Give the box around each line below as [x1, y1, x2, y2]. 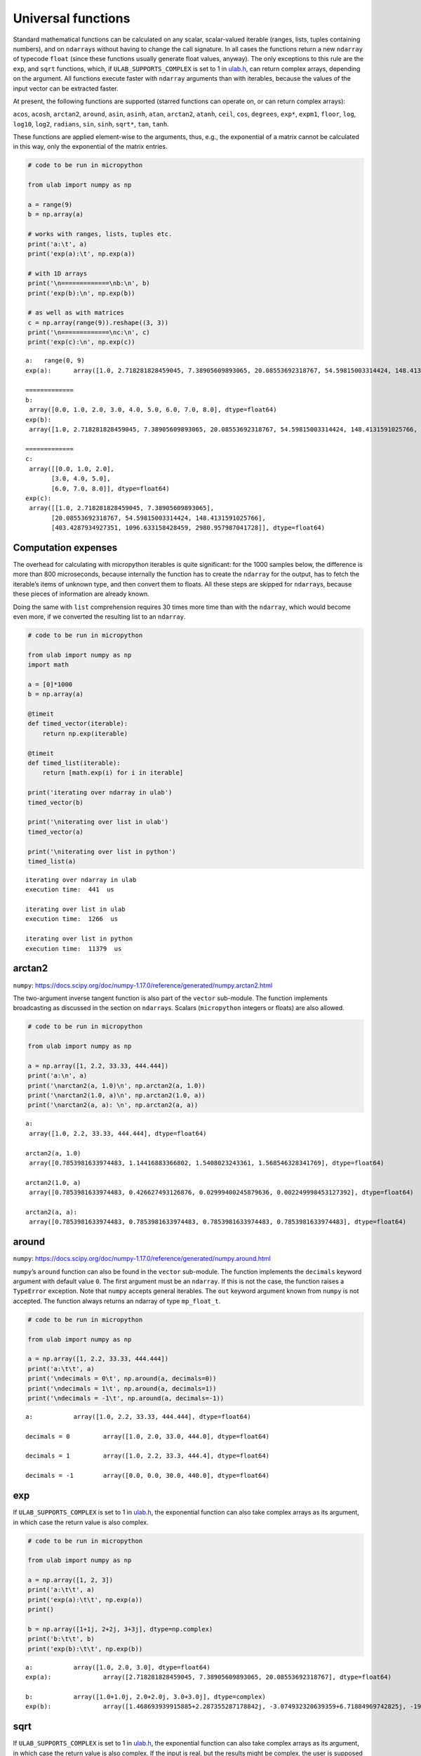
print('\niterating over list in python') [27, 847, 176, 856]
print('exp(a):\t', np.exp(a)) [27, 249, 136, 258]
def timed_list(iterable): [27, 759, 121, 767]
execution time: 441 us [25, 886, 115, 893]
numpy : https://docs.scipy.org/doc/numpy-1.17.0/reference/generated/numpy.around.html [13, 1254, 272, 1263]
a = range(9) [27, 201, 73, 209]
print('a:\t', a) [27, 240, 88, 248]
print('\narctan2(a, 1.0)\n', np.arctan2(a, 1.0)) [27, 1082, 206, 1089]
